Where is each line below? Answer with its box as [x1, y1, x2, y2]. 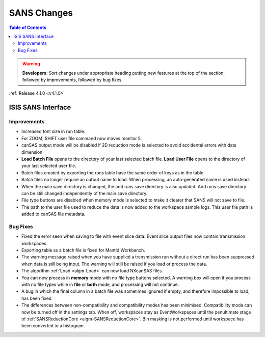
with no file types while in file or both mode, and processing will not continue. [21, 281, 179, 287]
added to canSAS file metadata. [21, 211, 86, 217]
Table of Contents [9, 25, 47, 30]
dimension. [21, 149, 44, 155]
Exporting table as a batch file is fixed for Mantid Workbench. [21, 247, 146, 253]
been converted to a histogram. [21, 323, 85, 329]
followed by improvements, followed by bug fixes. [22, 77, 123, 83]
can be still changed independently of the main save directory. [21, 190, 148, 196]
